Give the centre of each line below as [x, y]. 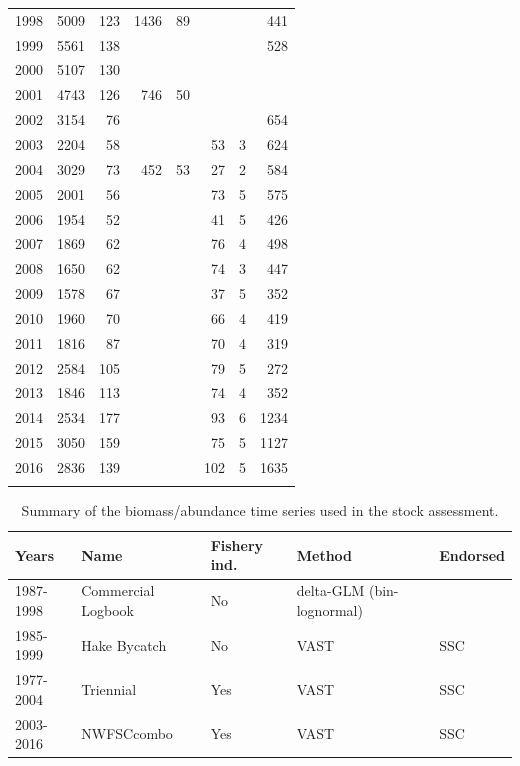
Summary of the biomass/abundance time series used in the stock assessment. [260, 510]
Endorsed [472, 554]
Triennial [109, 688]
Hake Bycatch [124, 644]
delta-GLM [330, 590]
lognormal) [329, 609]
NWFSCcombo [127, 733]
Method [324, 554]
